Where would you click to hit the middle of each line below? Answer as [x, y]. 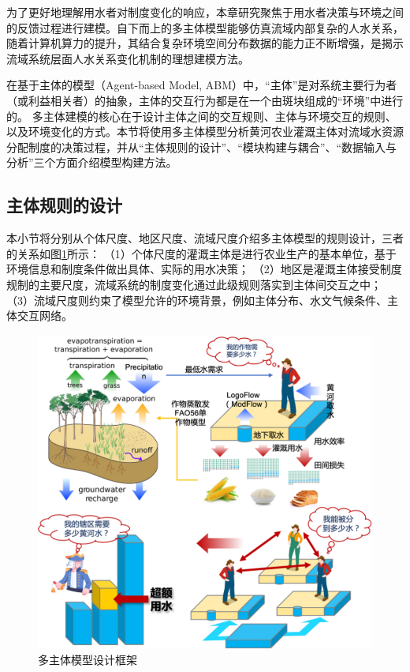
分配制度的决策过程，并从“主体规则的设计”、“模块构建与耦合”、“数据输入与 [202, 146]
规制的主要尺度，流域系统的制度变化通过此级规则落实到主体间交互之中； [194, 284]
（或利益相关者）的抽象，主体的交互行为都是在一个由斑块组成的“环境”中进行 [205, 100]
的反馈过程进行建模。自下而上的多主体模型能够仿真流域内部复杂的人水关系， [205, 27]
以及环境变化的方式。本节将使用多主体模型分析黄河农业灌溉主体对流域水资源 [205, 131]
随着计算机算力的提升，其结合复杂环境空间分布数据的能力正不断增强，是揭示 [205, 43]
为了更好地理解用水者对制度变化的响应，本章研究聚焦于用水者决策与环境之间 [205, 12]
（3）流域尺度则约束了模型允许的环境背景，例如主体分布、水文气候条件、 [197, 300]
